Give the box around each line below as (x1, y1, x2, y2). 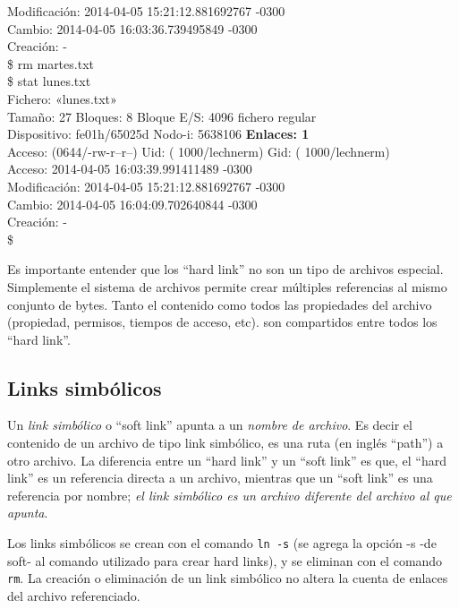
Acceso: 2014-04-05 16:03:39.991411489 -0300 (7, 159, 252, 178)
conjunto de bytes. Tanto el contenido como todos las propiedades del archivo (7, 295, 432, 313)
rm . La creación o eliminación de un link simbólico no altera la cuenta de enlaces (7, 569, 448, 587)
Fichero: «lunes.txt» (7, 89, 117, 107)
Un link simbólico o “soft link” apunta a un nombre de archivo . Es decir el (7, 415, 412, 434)
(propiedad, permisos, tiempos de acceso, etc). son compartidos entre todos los (7, 313, 438, 331)
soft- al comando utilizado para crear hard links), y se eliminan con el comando (7, 551, 443, 569)
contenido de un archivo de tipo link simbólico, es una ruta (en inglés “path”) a (7, 433, 444, 452)
